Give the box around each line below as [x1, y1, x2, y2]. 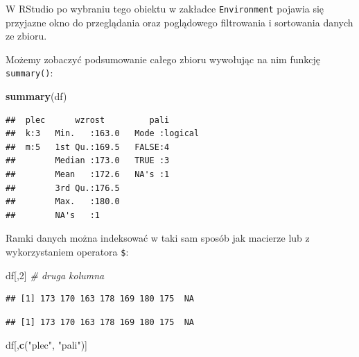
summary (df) [6, 89, 67, 103]
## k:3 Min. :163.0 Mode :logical [6, 128, 200, 139]
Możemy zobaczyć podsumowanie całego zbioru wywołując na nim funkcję [6, 51, 320, 66]
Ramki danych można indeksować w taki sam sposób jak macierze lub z [6, 231, 310, 245]
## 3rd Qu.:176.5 [6, 183, 120, 193]
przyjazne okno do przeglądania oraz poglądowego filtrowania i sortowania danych [6, 15, 353, 29]
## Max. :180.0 [6, 197, 120, 207]
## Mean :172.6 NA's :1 [6, 169, 170, 180]
